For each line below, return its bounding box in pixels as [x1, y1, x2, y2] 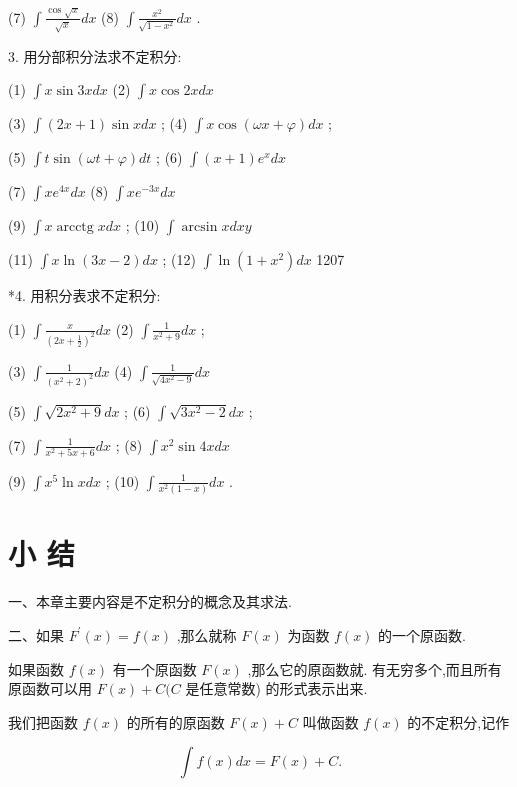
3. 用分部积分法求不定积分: [8, 45, 182, 66]
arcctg [56, 220, 94, 235]
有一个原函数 [112, 658, 197, 679]
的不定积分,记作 [407, 711, 510, 732]
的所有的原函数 [126, 711, 225, 732]
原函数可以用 [8, 678, 92, 699]
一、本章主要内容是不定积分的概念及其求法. [8, 591, 292, 612]
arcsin [181, 220, 218, 235]
